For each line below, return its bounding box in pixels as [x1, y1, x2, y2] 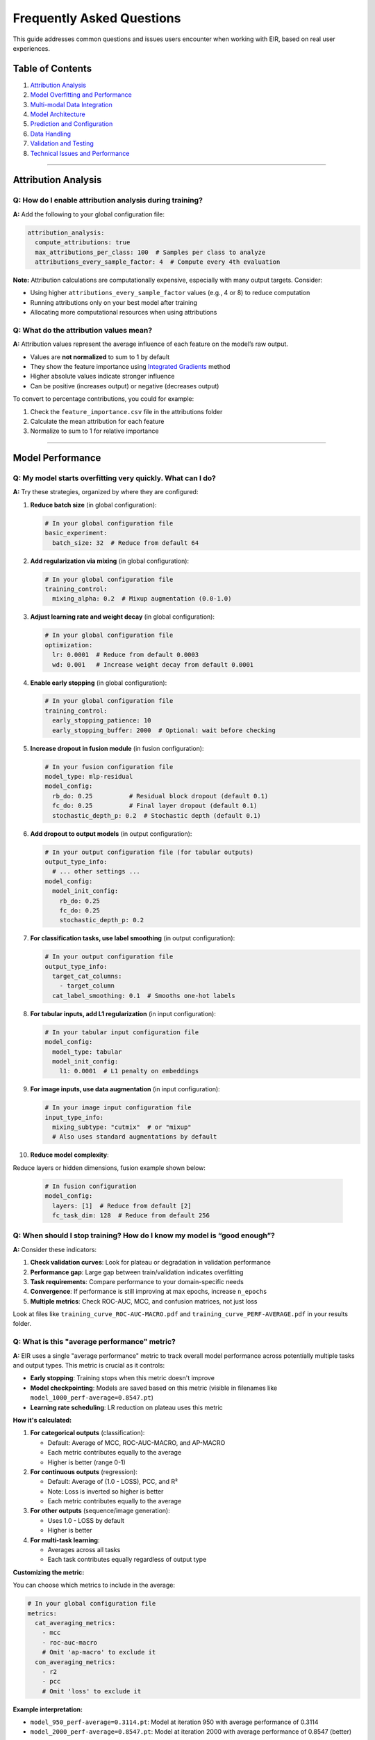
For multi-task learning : [30, 1535, 100, 1544]
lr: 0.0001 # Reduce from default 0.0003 [52, 651, 199, 659]
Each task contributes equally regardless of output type [47, 1556, 207, 1564]
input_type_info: [44, 1114, 104, 1121]
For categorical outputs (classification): [30, 1429, 145, 1437]
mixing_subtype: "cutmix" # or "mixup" [52, 1123, 192, 1131]
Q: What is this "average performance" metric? [12, 1337, 176, 1347]
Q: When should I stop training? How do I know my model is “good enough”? [12, 1231, 276, 1240]
